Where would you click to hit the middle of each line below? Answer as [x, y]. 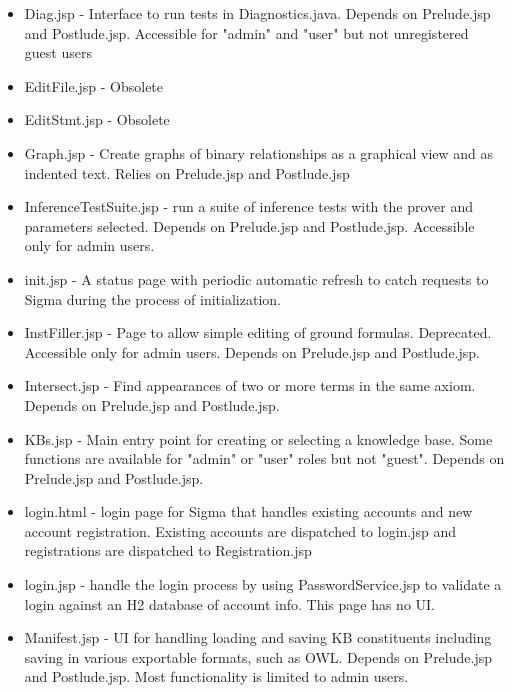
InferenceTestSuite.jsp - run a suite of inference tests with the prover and [248, 206]
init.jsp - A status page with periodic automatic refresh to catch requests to [256, 278]
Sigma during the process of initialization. [152, 298]
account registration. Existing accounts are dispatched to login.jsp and [240, 530]
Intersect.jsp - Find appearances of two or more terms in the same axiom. [250, 385]
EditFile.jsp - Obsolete [94, 85]
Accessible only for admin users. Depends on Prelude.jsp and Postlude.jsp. [252, 351]
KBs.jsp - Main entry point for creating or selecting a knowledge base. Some [258, 438]
